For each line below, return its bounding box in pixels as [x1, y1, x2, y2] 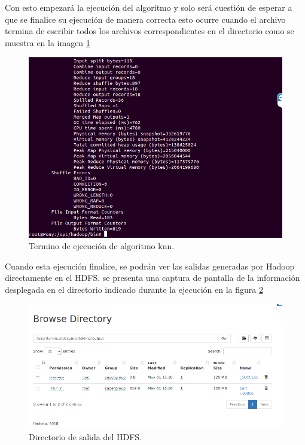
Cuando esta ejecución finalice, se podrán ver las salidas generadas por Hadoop [5, 259, 295, 272]
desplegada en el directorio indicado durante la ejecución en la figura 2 [5, 283, 263, 296]
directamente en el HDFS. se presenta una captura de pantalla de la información [5, 271, 300, 284]
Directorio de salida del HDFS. [29, 430, 142, 443]
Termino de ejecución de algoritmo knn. [29, 240, 175, 252]
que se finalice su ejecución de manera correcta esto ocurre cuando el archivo [5, 13, 286, 25]
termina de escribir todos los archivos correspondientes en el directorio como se [5, 25, 294, 37]
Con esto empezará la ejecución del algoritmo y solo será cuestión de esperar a [5, 1, 292, 13]
